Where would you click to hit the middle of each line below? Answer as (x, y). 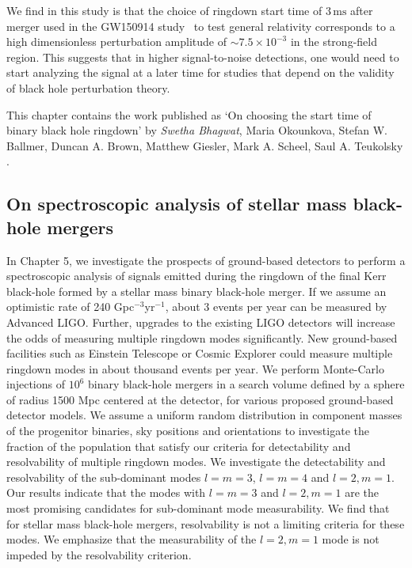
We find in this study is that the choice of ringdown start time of (164, 10)
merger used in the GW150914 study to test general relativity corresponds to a (201, 26)
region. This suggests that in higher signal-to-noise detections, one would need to (203, 57)
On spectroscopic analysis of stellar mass (177, 204)
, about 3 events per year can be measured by (276, 307)
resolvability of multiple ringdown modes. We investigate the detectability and (196, 462)
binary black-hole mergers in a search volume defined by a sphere (246, 384)
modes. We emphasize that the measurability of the (132, 539)
